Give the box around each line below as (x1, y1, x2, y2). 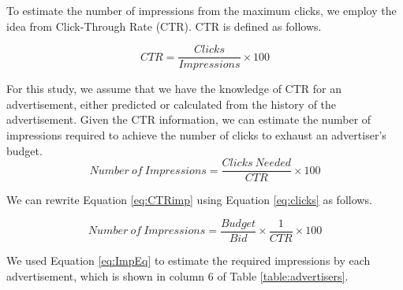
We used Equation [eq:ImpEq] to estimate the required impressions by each (6, 251, 371, 268)
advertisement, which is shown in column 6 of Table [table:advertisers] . (6, 267, 349, 284)
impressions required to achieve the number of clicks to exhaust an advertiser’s (6, 127, 386, 143)
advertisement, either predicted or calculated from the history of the (6, 95, 337, 112)
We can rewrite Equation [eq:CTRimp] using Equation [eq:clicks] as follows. (6, 191, 372, 208)
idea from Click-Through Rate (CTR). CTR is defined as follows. (6, 17, 322, 34)
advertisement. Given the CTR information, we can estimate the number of (6, 111, 371, 128)
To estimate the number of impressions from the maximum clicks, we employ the (6, 2, 397, 18)
